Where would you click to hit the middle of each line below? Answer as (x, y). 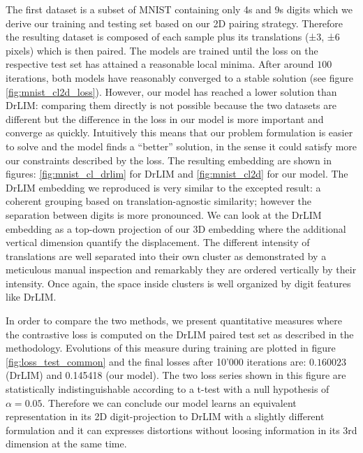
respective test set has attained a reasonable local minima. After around (160, 64)
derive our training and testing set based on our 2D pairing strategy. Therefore (175, 23)
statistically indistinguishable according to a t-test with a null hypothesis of (168, 389)
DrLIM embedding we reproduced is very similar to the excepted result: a (163, 187)
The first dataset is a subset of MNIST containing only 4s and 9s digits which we (179, 9)
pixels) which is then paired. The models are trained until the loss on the (162, 50)
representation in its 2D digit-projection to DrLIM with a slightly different (165, 416)
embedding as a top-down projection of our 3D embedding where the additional (176, 228)
